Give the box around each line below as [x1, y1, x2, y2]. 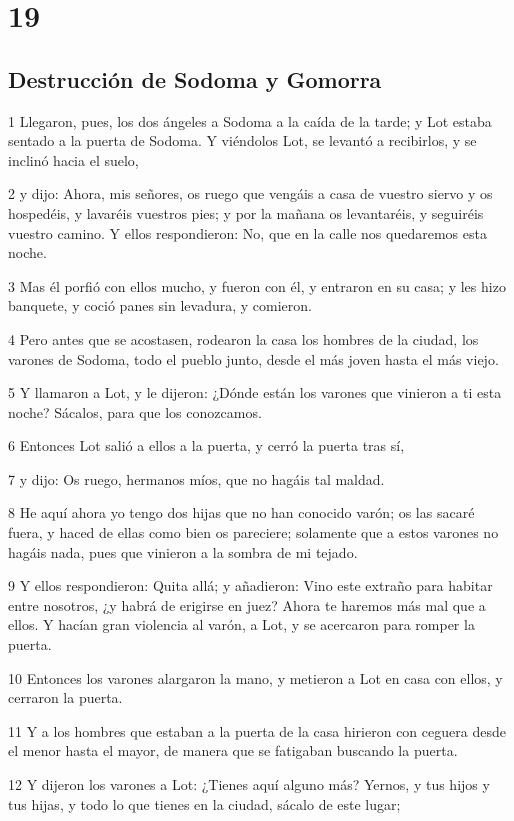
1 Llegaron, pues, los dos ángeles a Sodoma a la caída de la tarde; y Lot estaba [8, 110, 492, 131]
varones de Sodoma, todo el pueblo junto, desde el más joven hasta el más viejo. [8, 348, 499, 369]
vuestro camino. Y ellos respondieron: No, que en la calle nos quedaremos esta [8, 222, 487, 243]
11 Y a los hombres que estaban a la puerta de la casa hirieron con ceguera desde [8, 720, 506, 741]
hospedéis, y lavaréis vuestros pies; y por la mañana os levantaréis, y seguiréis [8, 202, 484, 223]
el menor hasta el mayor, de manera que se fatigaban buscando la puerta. [8, 740, 458, 761]
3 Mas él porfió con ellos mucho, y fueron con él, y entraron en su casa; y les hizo [8, 275, 506, 296]
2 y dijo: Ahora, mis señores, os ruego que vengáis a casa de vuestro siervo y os [8, 183, 493, 204]
